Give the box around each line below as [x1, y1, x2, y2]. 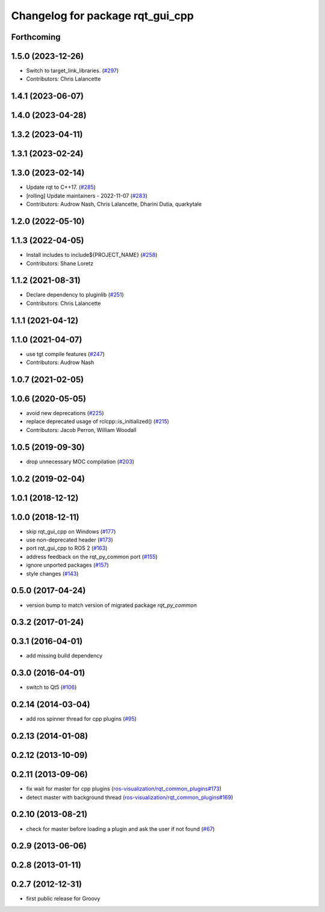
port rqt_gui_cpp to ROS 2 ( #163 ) [26, 544, 108, 552]
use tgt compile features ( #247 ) [26, 350, 105, 357]
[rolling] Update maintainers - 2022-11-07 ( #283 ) [26, 192, 147, 199]
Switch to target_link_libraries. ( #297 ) [26, 67, 119, 75]
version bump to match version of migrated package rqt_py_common [26, 602, 197, 609]
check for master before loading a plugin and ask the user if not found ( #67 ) [26, 825, 215, 833]
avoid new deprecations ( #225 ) [26, 410, 105, 417]
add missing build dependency [26, 652, 103, 659]
